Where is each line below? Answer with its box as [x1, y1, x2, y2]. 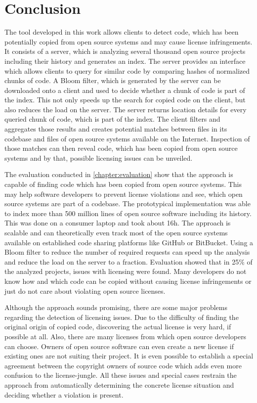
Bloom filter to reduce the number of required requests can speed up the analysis [4, 247, 250, 257]
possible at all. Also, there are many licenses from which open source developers [4, 331, 247, 341]
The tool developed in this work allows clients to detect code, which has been [4, 27, 239, 37]
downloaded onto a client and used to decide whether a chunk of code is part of [4, 85, 245, 95]
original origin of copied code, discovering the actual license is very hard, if [4, 321, 231, 332]
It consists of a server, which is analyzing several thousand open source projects [4, 46, 246, 56]
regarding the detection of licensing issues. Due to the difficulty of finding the [4, 312, 239, 322]
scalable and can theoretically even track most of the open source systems [4, 227, 228, 237]
